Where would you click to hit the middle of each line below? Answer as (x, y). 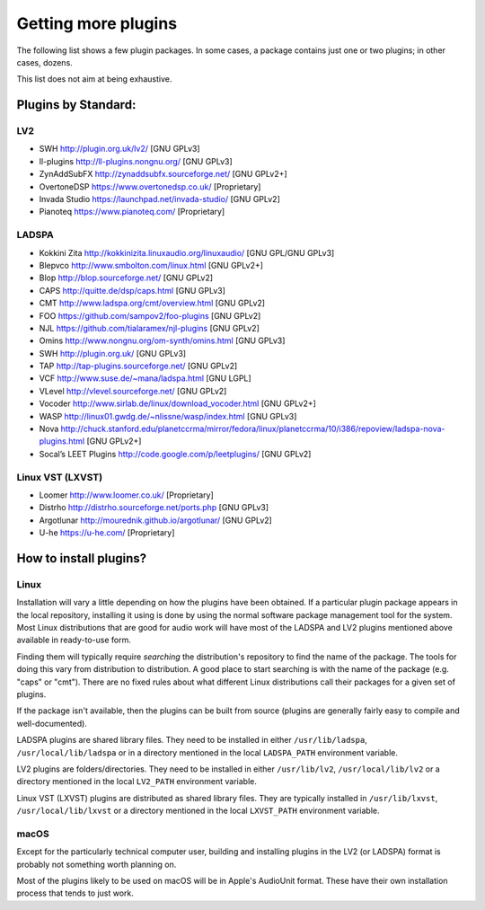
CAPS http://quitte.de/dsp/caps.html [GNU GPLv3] (132, 290)
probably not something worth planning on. (97, 864)
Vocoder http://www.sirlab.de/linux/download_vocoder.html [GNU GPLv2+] (177, 403)
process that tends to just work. (75, 893)
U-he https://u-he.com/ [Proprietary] (107, 533)
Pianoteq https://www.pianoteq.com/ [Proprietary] (132, 212)
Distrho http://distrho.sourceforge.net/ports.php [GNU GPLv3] (154, 508)
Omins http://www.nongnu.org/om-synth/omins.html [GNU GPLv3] (162, 340)
